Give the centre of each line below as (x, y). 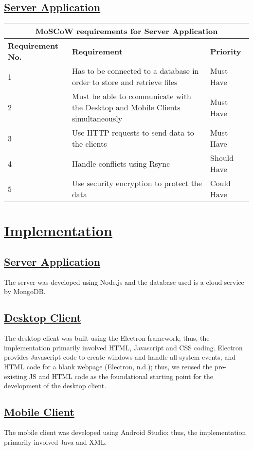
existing (16, 376)
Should (222, 158)
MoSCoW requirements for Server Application (126, 31)
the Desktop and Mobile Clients (126, 107)
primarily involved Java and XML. (55, 441)
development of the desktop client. (55, 386)
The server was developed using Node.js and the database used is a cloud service (124, 282)
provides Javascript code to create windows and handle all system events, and (120, 357)
